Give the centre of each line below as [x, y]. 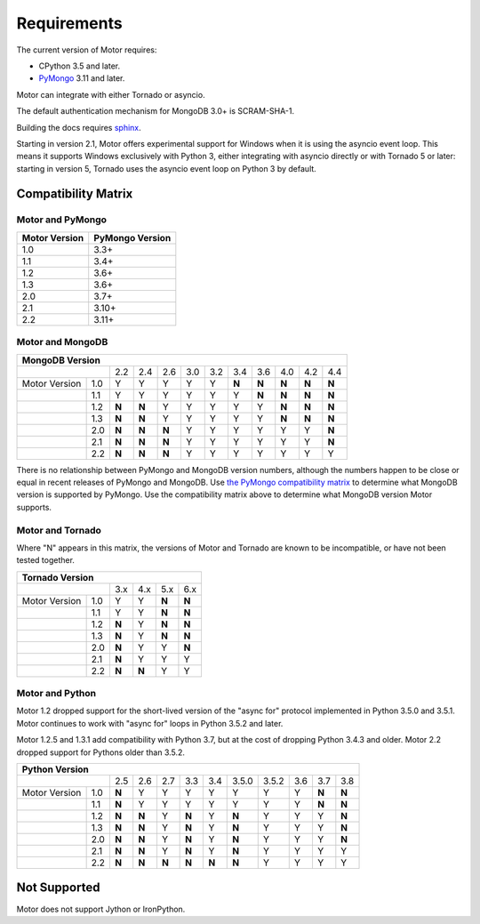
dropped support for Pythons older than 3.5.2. [101, 752]
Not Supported [58, 888]
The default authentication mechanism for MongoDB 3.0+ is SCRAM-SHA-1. [156, 111]
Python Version [55, 769]
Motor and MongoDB [62, 342]
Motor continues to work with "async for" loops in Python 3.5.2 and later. [150, 723]
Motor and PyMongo [61, 220]
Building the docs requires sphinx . [79, 127]
